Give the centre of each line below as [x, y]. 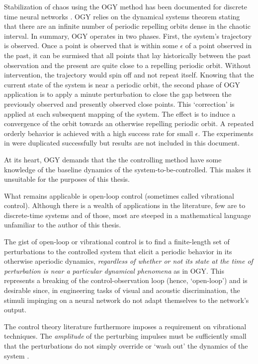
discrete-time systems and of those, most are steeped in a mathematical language [128, 215]
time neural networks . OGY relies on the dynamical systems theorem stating [122, 16]
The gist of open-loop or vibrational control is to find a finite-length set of [117, 242]
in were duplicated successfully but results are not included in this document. [122, 143]
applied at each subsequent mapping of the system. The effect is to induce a [120, 113]
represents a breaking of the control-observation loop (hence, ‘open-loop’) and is [126, 280]
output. [15, 310]
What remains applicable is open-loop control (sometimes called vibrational [119, 195]
